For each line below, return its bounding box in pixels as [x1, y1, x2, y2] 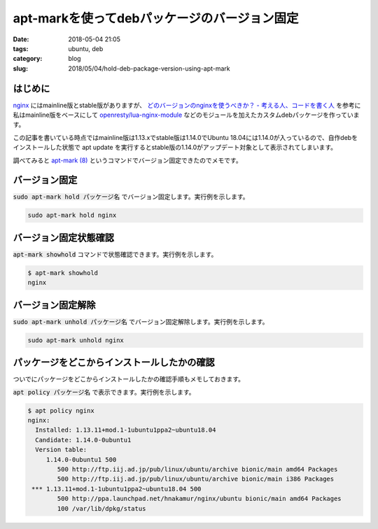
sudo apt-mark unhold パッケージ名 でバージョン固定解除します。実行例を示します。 [13, 317, 269, 325]
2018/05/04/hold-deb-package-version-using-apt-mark [68, 64, 230, 73]
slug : [13, 64, 28, 73]
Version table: [35, 446, 87, 454]
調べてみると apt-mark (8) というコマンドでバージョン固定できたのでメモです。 [13, 156, 242, 164]
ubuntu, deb [68, 44, 104, 52]
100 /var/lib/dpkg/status [57, 505, 146, 512]
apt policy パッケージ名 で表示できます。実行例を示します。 [13, 388, 195, 396]
